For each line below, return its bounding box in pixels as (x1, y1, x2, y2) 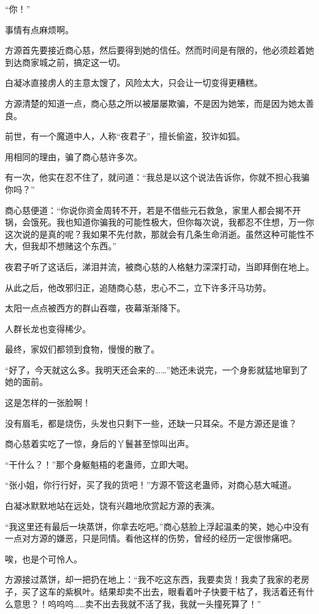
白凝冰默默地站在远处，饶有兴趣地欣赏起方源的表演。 (5, 499, 220, 512)
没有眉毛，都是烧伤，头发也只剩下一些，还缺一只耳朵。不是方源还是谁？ (5, 416, 297, 429)
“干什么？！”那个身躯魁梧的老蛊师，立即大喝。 (5, 457, 194, 470)
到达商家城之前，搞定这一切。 (5, 55, 125, 68)
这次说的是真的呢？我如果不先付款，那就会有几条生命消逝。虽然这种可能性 (5, 227, 306, 240)
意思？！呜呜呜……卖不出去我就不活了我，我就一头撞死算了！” (13, 597, 261, 610)
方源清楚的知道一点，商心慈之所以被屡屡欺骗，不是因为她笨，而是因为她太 (5, 96, 306, 109)
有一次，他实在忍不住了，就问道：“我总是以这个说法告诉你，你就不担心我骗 (5, 171, 310, 184)
